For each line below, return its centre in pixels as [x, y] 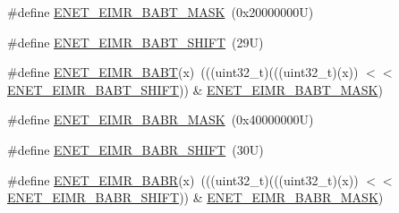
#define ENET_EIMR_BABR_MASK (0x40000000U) [161, 119]
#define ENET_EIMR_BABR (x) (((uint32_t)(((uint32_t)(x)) [183, 179]
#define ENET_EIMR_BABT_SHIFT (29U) [136, 42]
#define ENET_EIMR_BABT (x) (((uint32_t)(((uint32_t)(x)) [183, 72]
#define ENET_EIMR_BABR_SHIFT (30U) [136, 149]
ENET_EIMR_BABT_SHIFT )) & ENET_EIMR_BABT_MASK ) [195, 89]
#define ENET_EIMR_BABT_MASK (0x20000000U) [161, 12]
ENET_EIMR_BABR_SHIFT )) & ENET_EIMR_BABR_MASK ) [195, 197]
